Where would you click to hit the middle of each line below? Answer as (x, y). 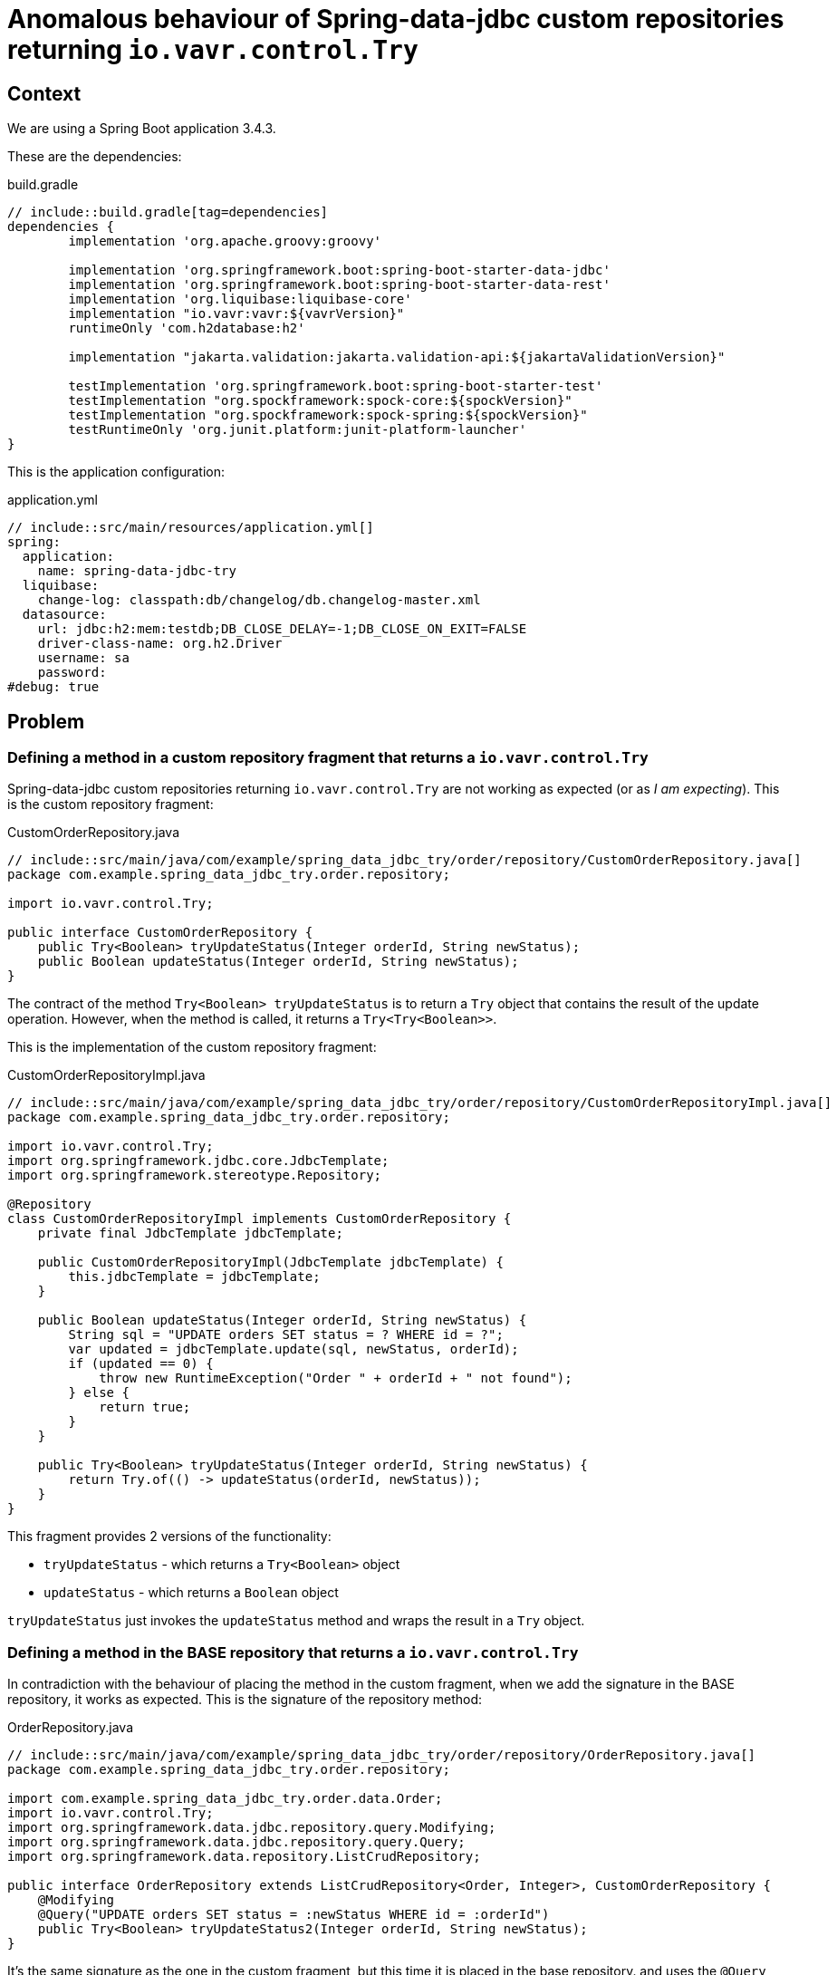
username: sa (83, 658)
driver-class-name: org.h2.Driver (160, 644)
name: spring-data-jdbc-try (137, 571)
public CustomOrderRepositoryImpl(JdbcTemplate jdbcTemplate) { (270, 1262)
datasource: (64, 615)
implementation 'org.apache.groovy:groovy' (225, 241)
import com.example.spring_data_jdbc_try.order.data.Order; (225, 1799)
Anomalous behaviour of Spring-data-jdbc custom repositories (396, 19)
